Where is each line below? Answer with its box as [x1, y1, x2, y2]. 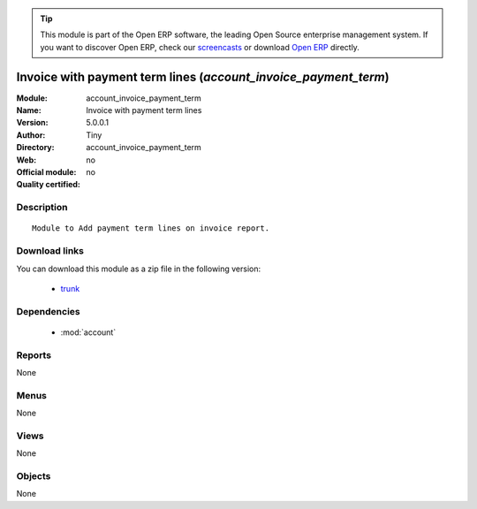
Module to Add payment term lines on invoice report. [32, 224, 269, 233]
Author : [16, 129, 46, 141]
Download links [16, 245, 84, 257]
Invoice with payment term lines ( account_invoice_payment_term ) [16, 69, 390, 84]
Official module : [16, 167, 77, 178]
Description [16, 201, 68, 214]
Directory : [16, 142, 55, 153]
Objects [16, 470, 51, 482]
